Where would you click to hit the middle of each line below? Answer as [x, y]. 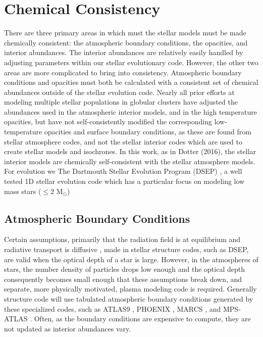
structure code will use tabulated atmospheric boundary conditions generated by [129, 298]
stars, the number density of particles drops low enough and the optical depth [124, 269]
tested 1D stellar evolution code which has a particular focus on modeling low [124, 181]
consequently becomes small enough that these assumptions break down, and [123, 279]
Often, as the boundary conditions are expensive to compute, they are [142, 319]
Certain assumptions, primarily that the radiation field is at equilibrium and [122, 239]
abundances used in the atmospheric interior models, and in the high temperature [131, 111]
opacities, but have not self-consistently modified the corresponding [108, 122]
